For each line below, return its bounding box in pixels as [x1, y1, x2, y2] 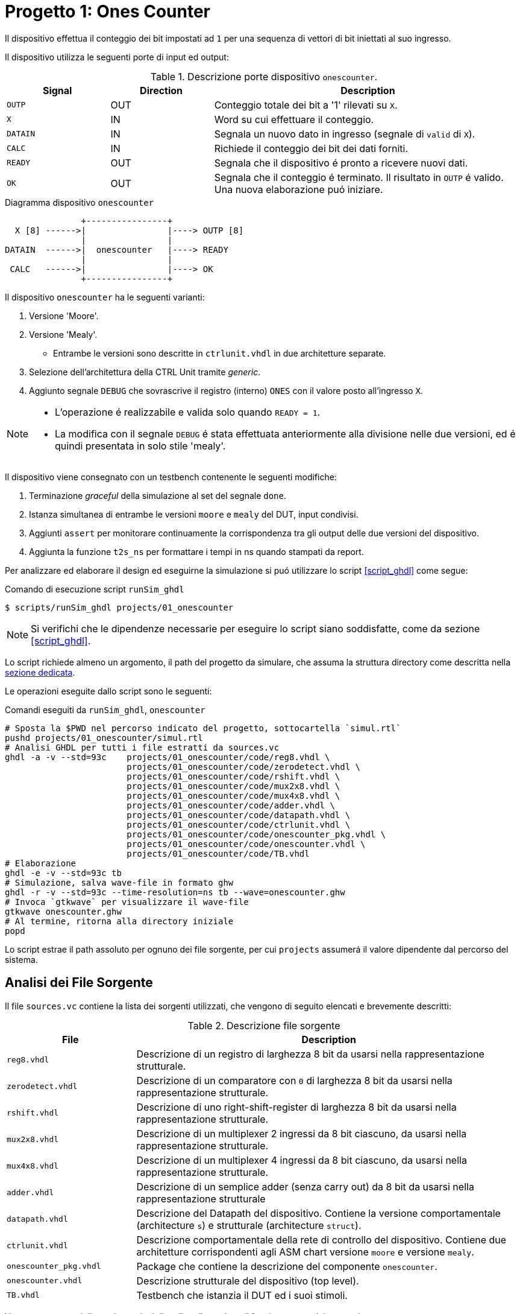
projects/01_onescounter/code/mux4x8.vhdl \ [127, 790, 340, 801]
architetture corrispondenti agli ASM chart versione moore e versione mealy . [136, 1245, 474, 1258]
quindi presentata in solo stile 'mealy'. [55, 439, 226, 452]
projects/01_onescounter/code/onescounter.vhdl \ [127, 839, 366, 849]
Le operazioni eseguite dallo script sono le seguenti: [5, 685, 212, 696]
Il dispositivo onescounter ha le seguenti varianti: [5, 291, 205, 302]
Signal [42, 84, 72, 97]
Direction [140, 84, 183, 97]
